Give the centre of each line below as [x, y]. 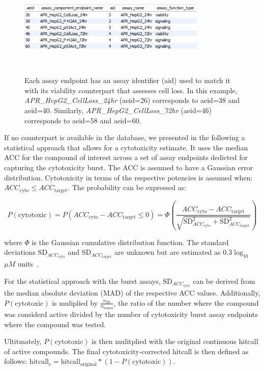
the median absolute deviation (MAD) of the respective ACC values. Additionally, [132, 292]
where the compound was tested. [55, 324]
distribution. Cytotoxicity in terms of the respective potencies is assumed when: [128, 177]
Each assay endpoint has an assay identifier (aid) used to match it [127, 80]
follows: [16, 361]
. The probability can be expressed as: [127, 187]
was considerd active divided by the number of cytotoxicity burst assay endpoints [131, 314]
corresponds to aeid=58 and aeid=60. [83, 120]
